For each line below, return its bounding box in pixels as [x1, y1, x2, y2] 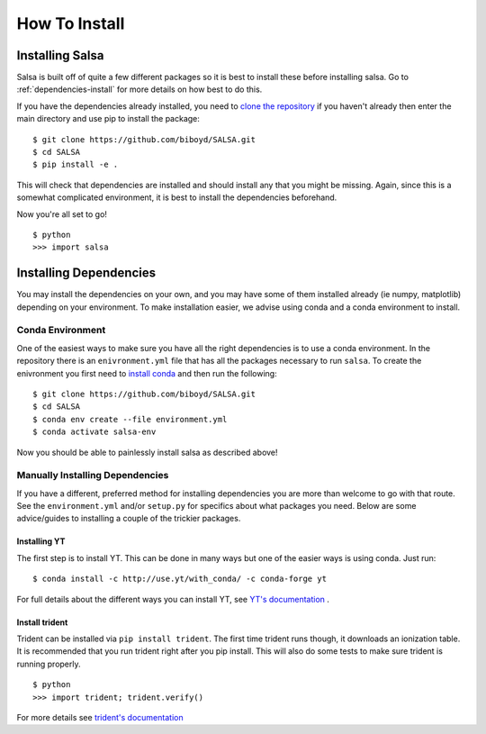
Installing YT [16, 536, 66, 547]
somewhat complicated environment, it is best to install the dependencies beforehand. [16, 192, 337, 203]
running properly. [16, 658, 81, 669]
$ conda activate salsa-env [32, 427, 157, 437]
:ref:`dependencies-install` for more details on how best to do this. [16, 84, 263, 95]
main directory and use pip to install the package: [16, 113, 200, 124]
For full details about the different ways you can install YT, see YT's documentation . [16, 594, 330, 604]
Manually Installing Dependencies [16, 469, 169, 482]
